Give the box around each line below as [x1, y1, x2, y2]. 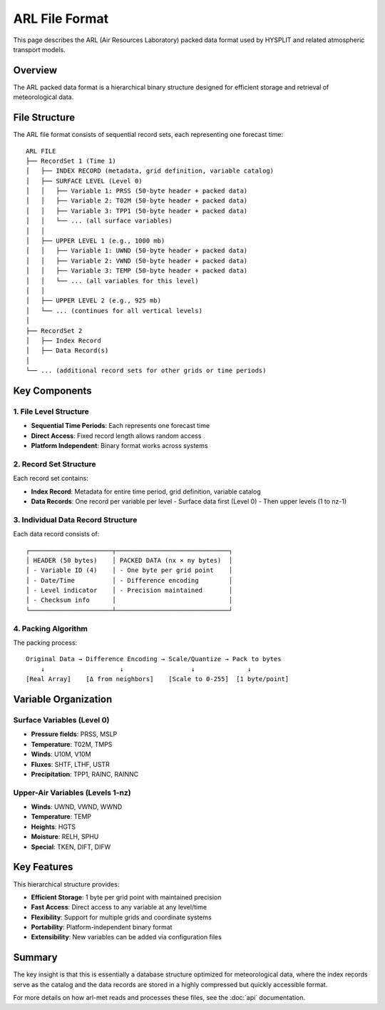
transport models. [13, 45, 66, 53]
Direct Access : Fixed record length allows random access [31, 432, 202, 440]
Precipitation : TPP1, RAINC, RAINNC [31, 770, 139, 778]
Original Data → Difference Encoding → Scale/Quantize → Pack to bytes [26, 655, 282, 663]
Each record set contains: [13, 474, 88, 483]
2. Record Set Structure [13, 459, 96, 469]
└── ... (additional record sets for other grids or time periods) [26, 367, 267, 374]
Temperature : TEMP [31, 812, 92, 821]
